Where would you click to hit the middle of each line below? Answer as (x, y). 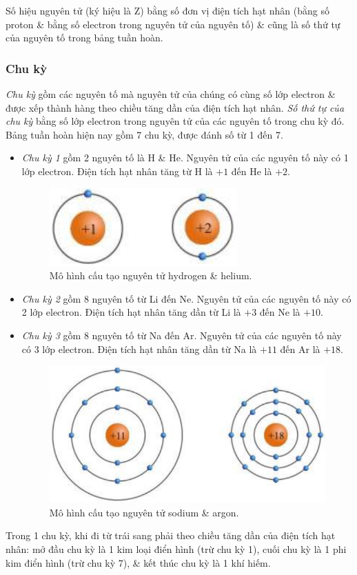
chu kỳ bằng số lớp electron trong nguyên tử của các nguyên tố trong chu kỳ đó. (175, 121)
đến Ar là (300, 349)
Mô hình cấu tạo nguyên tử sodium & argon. (144, 512)
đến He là (252, 171)
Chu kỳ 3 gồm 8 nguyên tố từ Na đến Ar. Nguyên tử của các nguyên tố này (182, 335)
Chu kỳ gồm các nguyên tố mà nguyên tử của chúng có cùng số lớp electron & (171, 94)
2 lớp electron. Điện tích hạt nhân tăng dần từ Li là (131, 312)
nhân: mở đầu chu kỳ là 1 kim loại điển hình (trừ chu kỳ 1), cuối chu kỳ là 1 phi (176, 548)
